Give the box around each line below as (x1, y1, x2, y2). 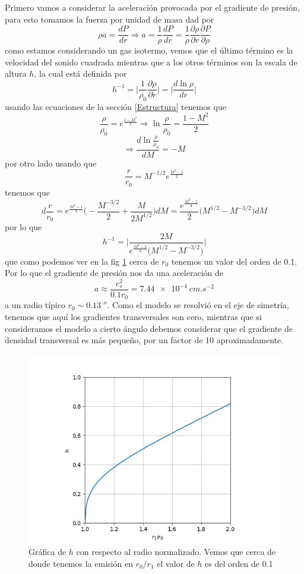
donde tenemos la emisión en (28, 557, 133, 569)
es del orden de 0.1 (205, 557, 273, 569)
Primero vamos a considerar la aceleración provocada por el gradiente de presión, (5, 1, 300, 13)
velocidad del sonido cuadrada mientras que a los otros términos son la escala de (5, 55, 297, 68)
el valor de (157, 557, 195, 569)
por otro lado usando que (5, 156, 97, 169)
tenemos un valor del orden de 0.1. (171, 255, 297, 267)
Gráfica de (28, 545, 66, 558)
